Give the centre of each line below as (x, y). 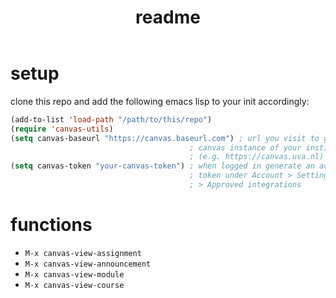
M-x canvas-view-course (74, 285)
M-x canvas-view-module (74, 274)
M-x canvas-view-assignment (83, 253)
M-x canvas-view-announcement (88, 264)
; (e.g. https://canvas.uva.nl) (257, 157)
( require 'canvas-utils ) (62, 129)
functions (51, 225)
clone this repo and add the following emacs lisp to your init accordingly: (160, 101)
